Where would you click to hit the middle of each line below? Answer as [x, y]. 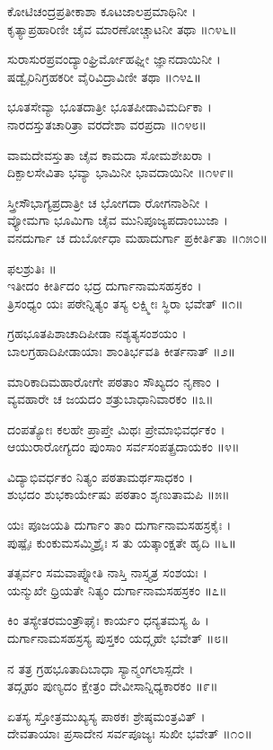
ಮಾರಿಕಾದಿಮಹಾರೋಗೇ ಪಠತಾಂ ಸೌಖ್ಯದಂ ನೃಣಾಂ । [114, 381]
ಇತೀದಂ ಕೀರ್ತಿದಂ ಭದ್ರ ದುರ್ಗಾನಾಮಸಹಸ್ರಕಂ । [105, 286]
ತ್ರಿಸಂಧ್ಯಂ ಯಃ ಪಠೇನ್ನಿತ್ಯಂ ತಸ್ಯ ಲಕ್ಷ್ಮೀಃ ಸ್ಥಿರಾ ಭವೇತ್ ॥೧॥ [125, 303]
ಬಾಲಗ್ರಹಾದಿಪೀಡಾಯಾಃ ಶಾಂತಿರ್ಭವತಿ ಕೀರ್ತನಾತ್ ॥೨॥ [122, 350]
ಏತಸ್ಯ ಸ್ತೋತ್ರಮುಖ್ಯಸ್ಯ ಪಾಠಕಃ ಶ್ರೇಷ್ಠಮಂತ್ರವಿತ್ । [106, 715]
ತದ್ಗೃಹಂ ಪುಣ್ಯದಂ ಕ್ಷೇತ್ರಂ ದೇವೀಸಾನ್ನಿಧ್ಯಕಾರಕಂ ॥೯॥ [113, 686]
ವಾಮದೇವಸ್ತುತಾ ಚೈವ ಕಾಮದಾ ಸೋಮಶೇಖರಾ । [110, 154]
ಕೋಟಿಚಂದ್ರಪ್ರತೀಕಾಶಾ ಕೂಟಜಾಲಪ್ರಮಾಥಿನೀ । [102, 11]
